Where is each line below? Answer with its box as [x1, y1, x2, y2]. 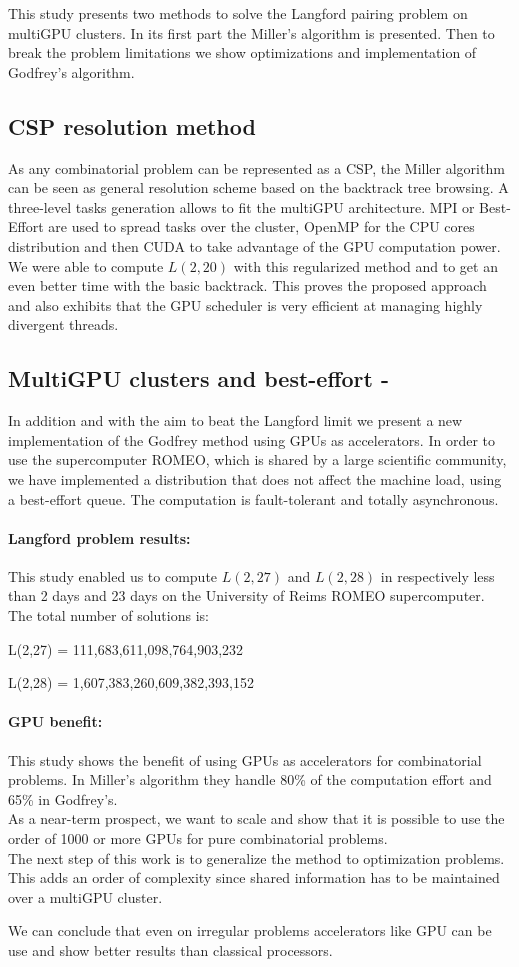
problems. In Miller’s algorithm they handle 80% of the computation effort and [8, 769, 492, 790]
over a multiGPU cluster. [8, 886, 163, 907]
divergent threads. [8, 314, 119, 335]
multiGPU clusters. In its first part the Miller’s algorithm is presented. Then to [8, 22, 495, 43]
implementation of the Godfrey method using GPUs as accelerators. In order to [8, 429, 496, 450]
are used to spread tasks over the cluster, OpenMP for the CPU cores [48, 216, 475, 237]
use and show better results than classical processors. [8, 940, 333, 960]
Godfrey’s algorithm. [8, 61, 135, 82]
